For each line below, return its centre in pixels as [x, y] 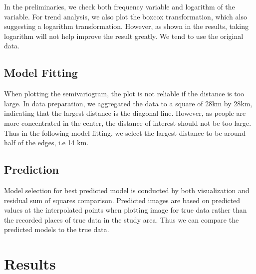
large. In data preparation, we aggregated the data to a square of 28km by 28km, [128, 103]
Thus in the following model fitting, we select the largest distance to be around [125, 133]
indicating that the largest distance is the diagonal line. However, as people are [125, 113]
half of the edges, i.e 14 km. [46, 142]
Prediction [31, 169]
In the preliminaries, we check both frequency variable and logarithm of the [120, 6]
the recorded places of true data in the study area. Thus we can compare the [122, 219]
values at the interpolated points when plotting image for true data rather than [126, 210]
